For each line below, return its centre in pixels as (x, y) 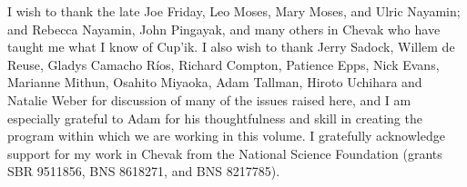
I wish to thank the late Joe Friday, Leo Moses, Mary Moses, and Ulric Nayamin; (234, 11)
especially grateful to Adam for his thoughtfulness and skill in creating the (215, 118)
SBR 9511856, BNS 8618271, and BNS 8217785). (144, 171)
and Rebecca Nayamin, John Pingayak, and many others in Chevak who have (224, 29)
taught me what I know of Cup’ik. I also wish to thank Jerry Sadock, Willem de (231, 47)
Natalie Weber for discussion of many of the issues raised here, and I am (209, 99)
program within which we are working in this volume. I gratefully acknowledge (226, 136)
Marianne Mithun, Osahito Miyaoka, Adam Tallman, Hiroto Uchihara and (215, 82)
